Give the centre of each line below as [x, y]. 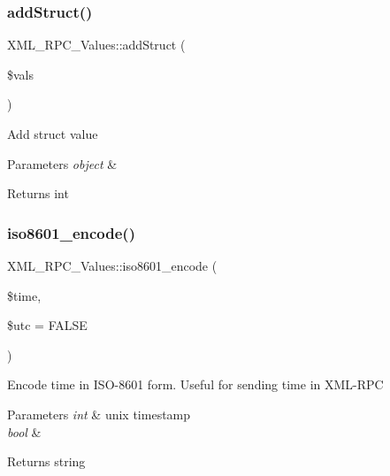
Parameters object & [62, 163]
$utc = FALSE [47, 325]
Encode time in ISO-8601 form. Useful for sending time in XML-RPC [195, 384]
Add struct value [53, 134]
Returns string [46, 461]
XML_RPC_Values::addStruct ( [96, 45]
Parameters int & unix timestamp [99, 414]
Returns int [38, 193]
